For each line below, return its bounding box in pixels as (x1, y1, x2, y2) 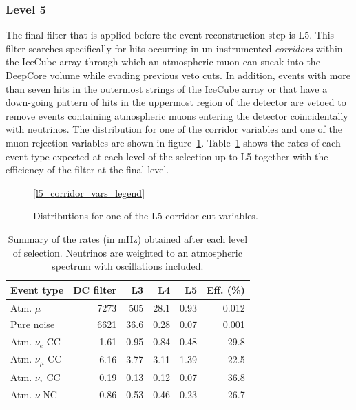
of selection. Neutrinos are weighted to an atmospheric (12, 245, 242, 259)
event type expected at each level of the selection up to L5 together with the (6, 149, 328, 163)
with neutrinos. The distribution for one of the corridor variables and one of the (6, 122, 343, 136)
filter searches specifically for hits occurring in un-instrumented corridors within (6, 41, 343, 55)
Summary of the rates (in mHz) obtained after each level (8, 231, 248, 246)
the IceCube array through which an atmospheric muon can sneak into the (6, 54, 320, 69)
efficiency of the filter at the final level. (6, 162, 169, 177)
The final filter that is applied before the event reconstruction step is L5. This (6, 28, 335, 42)
